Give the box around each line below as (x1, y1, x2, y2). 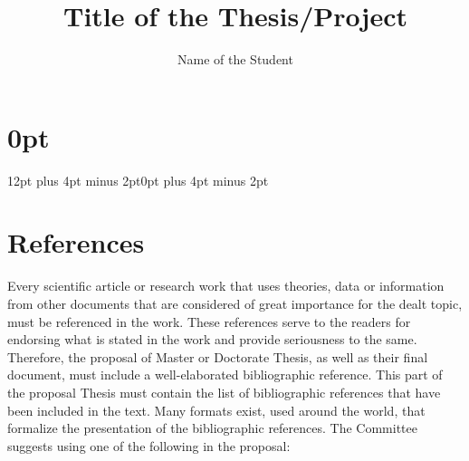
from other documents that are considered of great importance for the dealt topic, (7, 293, 463, 312)
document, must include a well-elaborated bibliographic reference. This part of (7, 365, 443, 384)
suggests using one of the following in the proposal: (7, 436, 291, 455)
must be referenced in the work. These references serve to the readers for (7, 312, 411, 331)
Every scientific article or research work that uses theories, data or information (7, 276, 445, 295)
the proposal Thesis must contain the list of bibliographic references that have (7, 382, 441, 401)
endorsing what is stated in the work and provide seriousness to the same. (7, 330, 417, 349)
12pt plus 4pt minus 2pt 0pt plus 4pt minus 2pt (7, 170, 269, 189)
